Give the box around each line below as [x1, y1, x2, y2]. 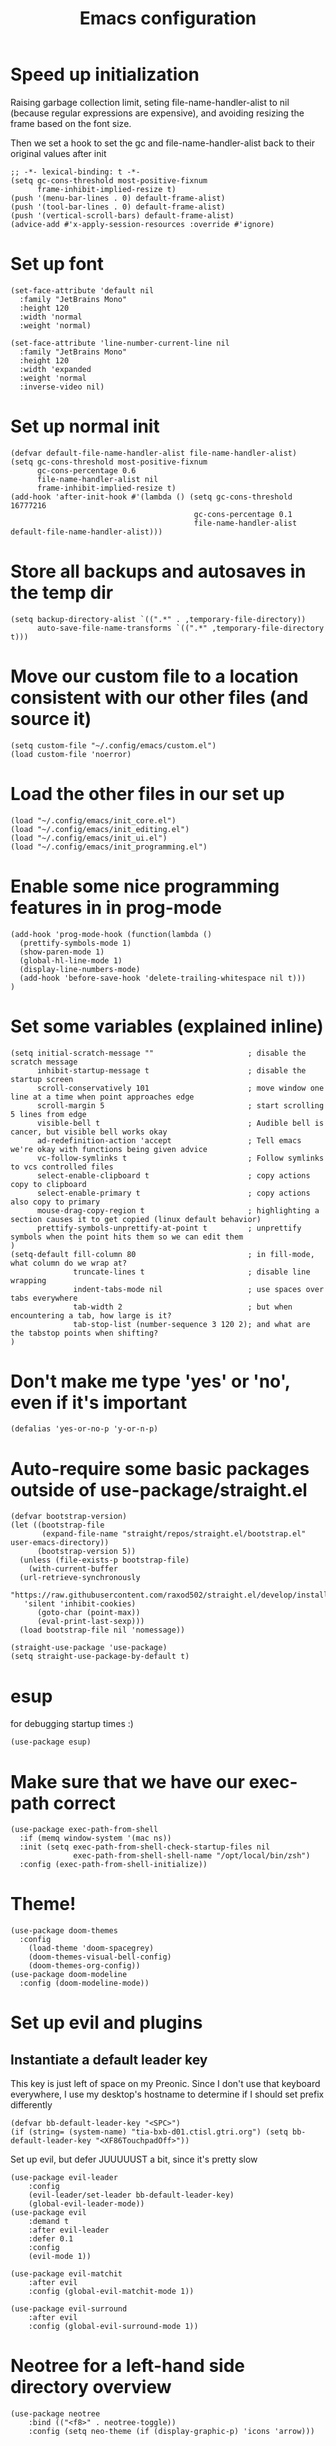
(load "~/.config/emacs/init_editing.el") [10, 824, 190, 834]
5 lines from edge [10, 1109, 87, 1119]
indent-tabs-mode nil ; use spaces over [73, 1284, 325, 1294]
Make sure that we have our [10, 1770, 245, 1793]
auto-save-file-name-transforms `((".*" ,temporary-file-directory [36, 623, 325, 633]
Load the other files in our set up [10, 782, 285, 805]
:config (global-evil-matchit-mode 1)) [28, 2287, 195, 2297]
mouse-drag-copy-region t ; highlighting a [36, 1205, 320, 1216]
